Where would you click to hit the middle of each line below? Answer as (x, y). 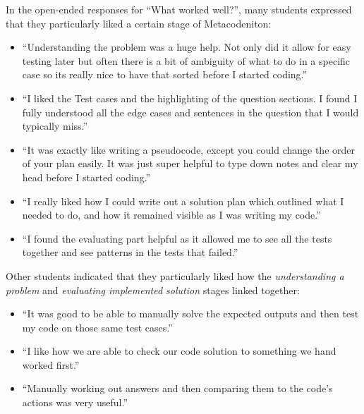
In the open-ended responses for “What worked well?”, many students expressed (179, 9)
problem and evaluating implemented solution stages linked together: (153, 290)
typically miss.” (55, 126)
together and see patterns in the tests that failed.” (130, 252)
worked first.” (51, 364)
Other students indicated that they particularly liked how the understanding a (175, 275)
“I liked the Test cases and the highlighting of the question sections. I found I (190, 98)
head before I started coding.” (86, 177)
